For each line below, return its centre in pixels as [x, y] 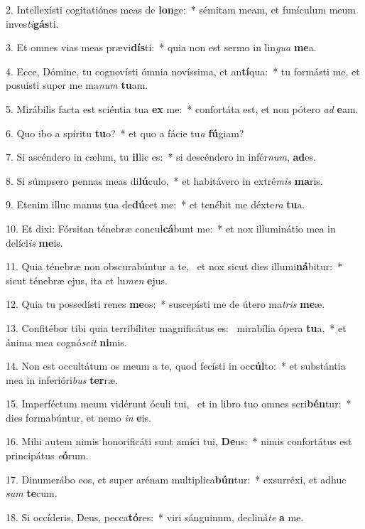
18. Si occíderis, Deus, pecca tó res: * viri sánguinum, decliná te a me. [155, 517]
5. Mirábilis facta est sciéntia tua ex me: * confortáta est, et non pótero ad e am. [182, 108]
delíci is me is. [34, 242]
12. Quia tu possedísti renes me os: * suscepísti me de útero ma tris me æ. [165, 304]
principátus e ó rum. [47, 455]
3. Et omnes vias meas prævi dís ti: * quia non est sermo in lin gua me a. [161, 47]
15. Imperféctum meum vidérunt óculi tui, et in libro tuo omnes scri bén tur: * [179, 404]
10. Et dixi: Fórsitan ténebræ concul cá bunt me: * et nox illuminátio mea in [171, 228]
